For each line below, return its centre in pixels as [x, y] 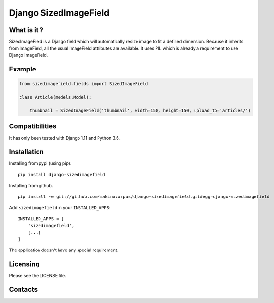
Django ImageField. [29, 55]
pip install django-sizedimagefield [61, 175]
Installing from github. [31, 185]
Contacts [23, 290]
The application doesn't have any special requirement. [64, 250]
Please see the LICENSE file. [38, 276]
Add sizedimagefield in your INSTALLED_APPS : [60, 208]
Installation [26, 151]
